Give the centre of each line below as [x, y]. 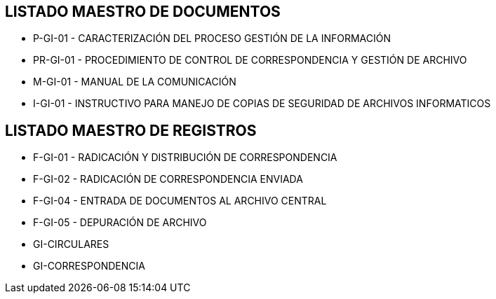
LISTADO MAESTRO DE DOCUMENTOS [143, 12]
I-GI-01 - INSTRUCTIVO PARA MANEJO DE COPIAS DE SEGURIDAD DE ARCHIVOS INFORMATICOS [262, 104]
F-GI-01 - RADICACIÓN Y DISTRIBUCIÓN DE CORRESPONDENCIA [185, 158]
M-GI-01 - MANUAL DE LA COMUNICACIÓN [135, 82]
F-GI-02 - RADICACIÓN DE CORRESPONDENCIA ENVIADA [168, 179]
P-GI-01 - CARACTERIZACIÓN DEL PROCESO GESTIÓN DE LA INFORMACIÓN [212, 39]
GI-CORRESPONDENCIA [89, 266]
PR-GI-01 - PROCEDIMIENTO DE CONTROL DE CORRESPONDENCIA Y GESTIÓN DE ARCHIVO [250, 60]
